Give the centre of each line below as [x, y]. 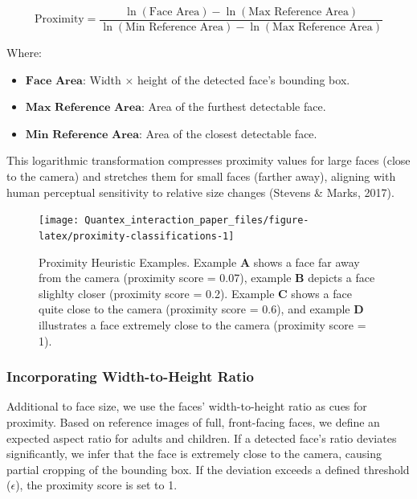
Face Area [174, 12]
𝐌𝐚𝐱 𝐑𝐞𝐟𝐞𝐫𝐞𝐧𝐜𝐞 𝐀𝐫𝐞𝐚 [83, 108]
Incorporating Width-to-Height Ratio [130, 376]
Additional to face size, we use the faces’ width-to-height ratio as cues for [187, 406]
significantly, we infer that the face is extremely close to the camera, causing [194, 454]
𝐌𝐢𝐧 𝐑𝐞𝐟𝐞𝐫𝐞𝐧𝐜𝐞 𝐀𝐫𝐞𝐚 [82, 135]
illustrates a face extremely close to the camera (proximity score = [202, 324]
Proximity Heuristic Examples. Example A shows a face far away [199, 262]
